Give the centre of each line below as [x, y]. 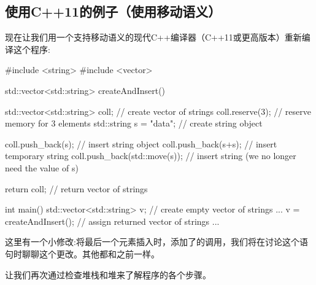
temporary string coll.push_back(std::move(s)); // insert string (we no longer [151, 156]
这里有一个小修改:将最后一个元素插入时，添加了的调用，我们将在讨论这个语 [156, 242]
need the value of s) [42, 167]
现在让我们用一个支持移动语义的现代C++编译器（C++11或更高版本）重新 [153, 37]
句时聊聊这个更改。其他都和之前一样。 [82, 253]
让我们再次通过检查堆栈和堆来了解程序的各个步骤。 [108, 274]
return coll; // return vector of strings [76, 188]
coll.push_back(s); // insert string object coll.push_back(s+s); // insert [141, 143]
